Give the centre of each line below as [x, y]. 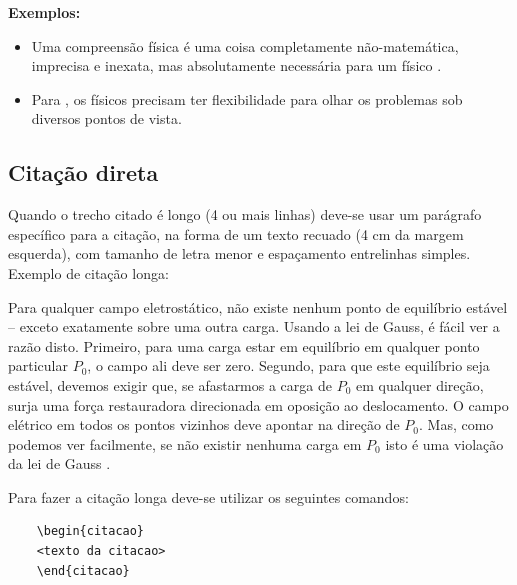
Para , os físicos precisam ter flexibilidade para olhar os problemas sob [247, 98]
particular [38, 365]
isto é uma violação [444, 443]
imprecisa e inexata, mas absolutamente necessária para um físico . [236, 65]
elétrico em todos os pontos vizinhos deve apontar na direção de [204, 424]
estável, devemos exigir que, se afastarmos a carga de [170, 384]
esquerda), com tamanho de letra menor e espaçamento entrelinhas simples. [239, 253]
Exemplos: [44, 12]
